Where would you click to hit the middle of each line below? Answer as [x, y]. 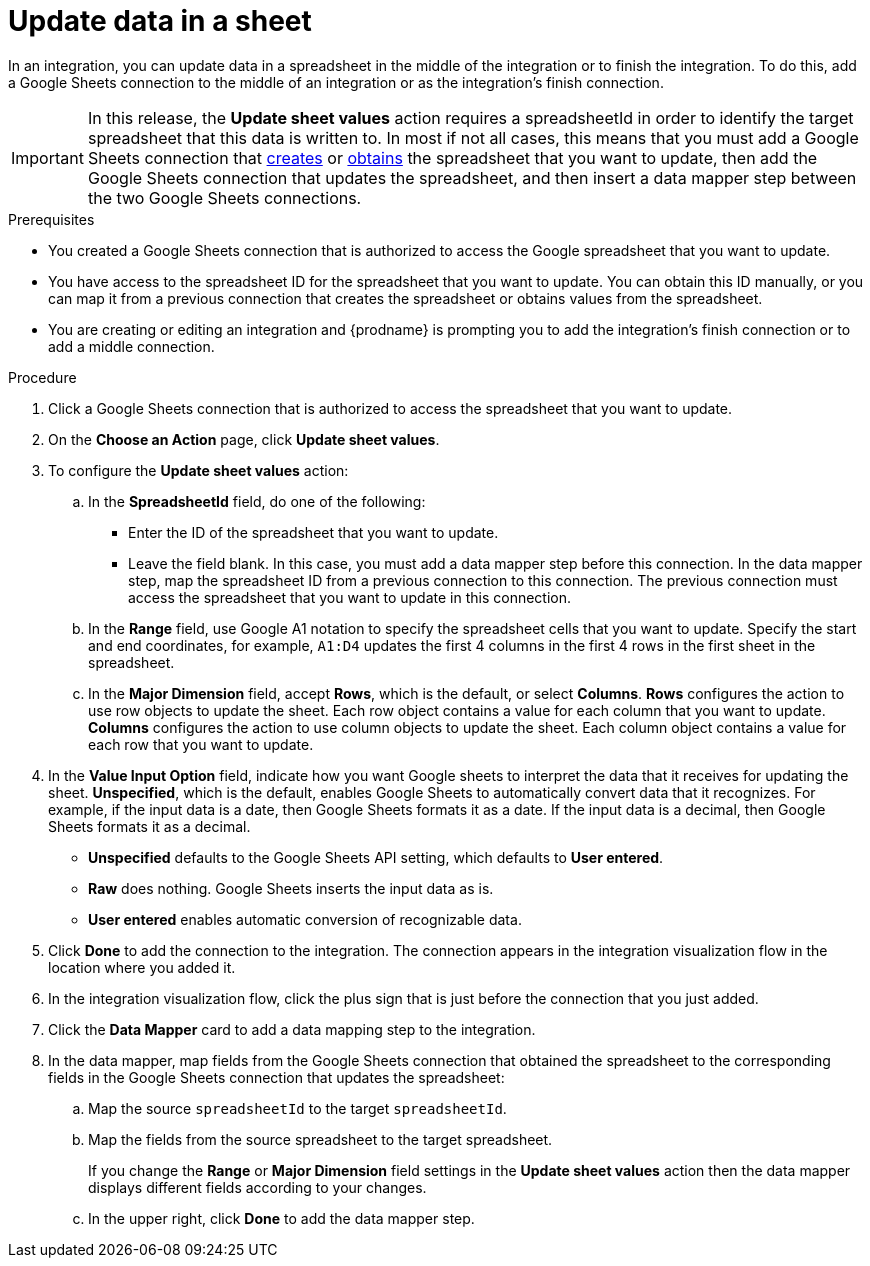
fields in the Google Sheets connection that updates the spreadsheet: [276, 1077]
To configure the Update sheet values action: [198, 470]
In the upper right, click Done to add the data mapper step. [281, 1218]
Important [47, 157]
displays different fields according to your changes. [257, 1187]
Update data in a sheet [160, 21]
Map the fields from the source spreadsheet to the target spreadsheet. [320, 1139]
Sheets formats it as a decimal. [149, 826]
